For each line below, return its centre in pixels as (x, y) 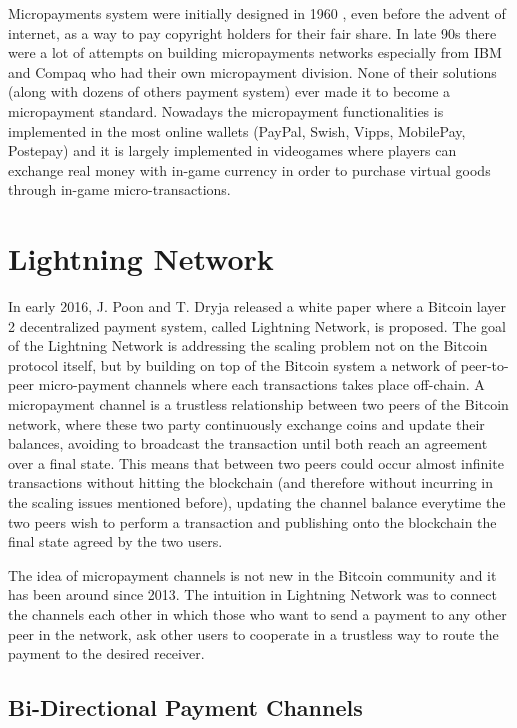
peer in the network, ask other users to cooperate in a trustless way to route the (253, 633)
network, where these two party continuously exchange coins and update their (246, 423)
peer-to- (484, 364)
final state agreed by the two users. (115, 541)
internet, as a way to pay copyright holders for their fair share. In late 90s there (252, 32)
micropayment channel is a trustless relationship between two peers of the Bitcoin (258, 404)
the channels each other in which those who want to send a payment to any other (257, 613)
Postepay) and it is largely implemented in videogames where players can (232, 150)
